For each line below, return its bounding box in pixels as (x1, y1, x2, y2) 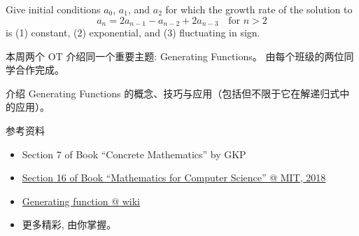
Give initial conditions (6, 2, 101, 16)
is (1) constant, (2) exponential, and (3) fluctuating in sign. (6, 25, 260, 40)
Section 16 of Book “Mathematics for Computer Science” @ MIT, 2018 (22, 170, 326, 185)
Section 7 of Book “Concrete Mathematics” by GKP (22, 146, 246, 161)
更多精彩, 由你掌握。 (22, 217, 117, 232)
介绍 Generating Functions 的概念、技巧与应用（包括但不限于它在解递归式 (6, 85, 340, 100)
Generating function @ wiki (22, 193, 140, 208)
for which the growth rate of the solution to (165, 2, 353, 16)
